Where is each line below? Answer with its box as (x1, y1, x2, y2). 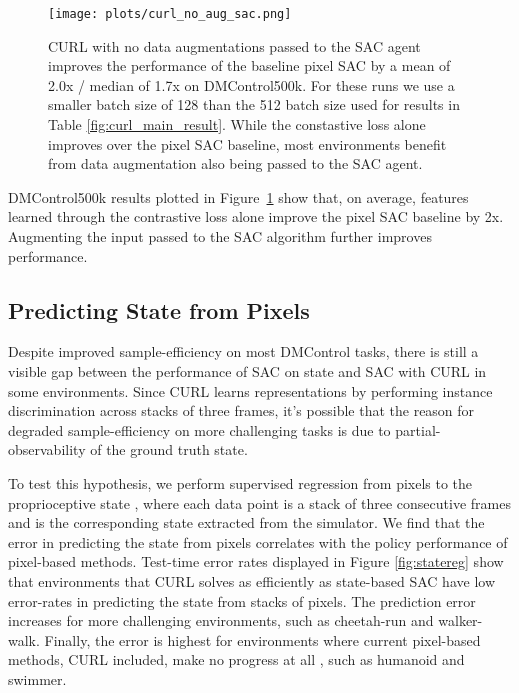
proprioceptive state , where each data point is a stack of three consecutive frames (8, 492, 511, 513)
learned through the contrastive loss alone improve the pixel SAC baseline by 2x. (8, 206, 504, 227)
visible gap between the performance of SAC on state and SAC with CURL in (8, 360, 487, 381)
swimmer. (8, 668, 67, 689)
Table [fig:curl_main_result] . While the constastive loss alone (48, 114, 426, 135)
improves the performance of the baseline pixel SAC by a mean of (48, 55, 451, 76)
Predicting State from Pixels (8, 294, 310, 325)
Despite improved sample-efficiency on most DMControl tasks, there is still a (8, 341, 479, 362)
